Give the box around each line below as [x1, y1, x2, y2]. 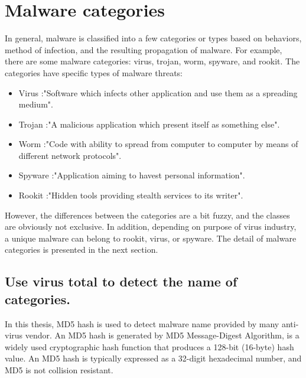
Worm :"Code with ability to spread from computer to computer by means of [18, 138, 298, 150]
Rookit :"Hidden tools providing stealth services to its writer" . [18, 189, 243, 201]
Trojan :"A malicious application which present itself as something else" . [18, 118, 280, 130]
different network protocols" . [18, 149, 122, 161]
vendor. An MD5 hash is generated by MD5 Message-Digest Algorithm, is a [25, 329, 300, 341]
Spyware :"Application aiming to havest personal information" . [18, 169, 245, 181]
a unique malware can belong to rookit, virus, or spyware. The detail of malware [5, 232, 297, 244]
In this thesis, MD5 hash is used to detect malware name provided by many [5, 317, 279, 330]
